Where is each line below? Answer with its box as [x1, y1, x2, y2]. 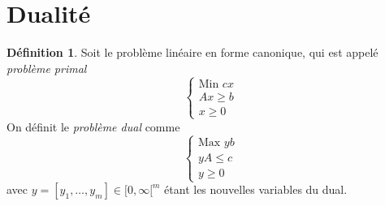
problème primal [6, 59, 87, 76]
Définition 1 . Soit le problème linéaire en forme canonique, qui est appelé [6, 44, 379, 61]
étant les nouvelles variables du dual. [164, 181, 348, 198]
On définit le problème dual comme [6, 118, 180, 135]
